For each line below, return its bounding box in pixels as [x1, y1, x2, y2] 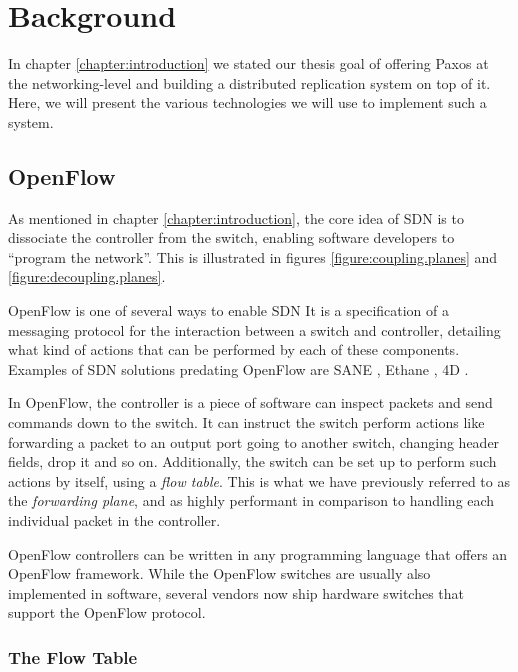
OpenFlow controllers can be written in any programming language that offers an [8, 543, 508, 564]
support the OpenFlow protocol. [8, 602, 206, 623]
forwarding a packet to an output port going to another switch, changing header [8, 431, 500, 452]
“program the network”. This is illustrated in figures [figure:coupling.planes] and [8, 246, 498, 267]
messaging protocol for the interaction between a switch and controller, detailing [8, 319, 501, 340]
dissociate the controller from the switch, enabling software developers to [8, 227, 455, 248]
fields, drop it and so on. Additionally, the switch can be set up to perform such [8, 451, 497, 472]
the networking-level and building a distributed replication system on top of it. [8, 72, 491, 93]
